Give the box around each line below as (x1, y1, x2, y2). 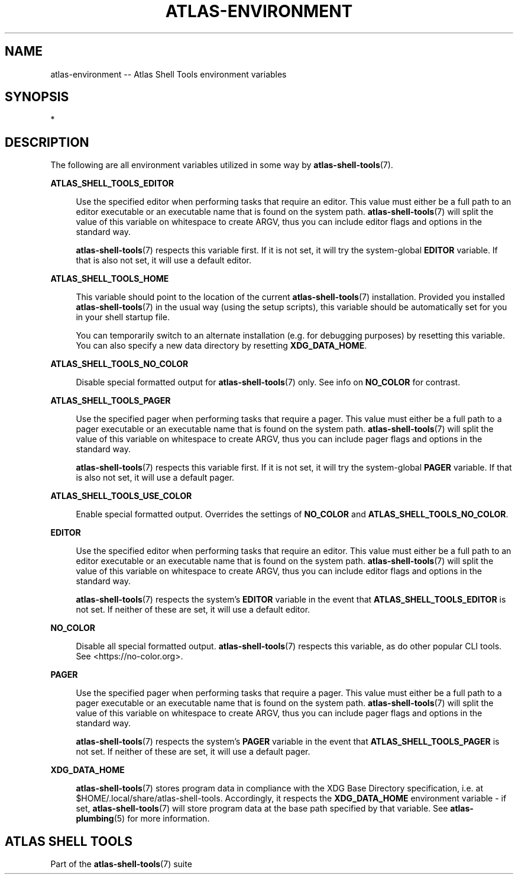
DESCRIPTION (5, 134, 89, 150)
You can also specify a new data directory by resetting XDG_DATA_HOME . (76, 340, 367, 351)
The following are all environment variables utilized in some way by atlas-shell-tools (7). (50, 160, 393, 170)
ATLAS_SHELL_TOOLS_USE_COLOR (50, 491, 192, 501)
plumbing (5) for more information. (76, 813, 210, 824)
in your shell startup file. (76, 312, 170, 323)
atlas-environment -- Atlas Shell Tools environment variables (50, 69, 287, 79)
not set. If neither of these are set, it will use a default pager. (76, 746, 310, 757)
